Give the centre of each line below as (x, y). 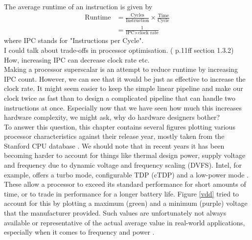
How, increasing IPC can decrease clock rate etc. (77, 59)
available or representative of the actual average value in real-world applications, (125, 222)
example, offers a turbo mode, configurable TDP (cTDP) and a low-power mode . (126, 174)
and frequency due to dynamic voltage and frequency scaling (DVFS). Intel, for (123, 165)
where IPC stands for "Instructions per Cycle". (74, 40)
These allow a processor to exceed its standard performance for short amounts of (125, 184)
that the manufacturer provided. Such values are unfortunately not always (115, 213)
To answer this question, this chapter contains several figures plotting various (120, 126)
